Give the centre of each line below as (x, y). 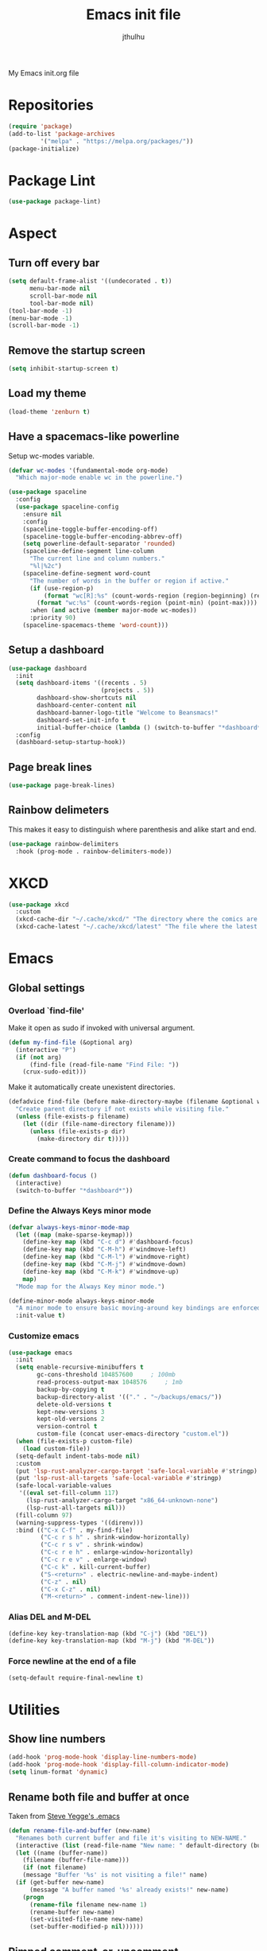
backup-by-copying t (71, 1389)
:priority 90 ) (53, 618)
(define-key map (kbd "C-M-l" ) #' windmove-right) (106, 1257)
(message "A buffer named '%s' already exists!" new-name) (129, 1890)
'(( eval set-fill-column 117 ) (69, 1493)
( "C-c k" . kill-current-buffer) (95, 1567)
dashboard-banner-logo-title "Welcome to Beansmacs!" (128, 713)
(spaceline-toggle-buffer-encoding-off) (90, 529)
